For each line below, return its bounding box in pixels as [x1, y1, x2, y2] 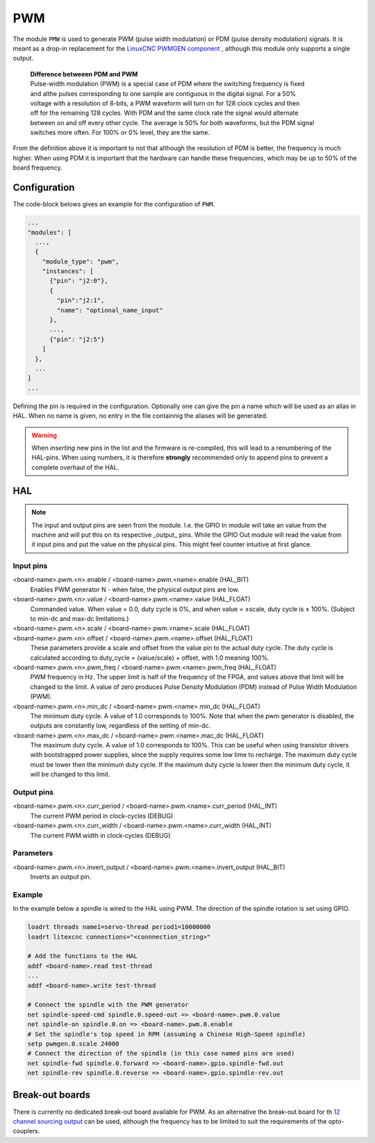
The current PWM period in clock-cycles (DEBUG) [30, 811, 174, 820]
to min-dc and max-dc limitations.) [30, 614, 129, 622]
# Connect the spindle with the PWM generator [27, 1001, 189, 1009]
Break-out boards [12, 1089, 90, 1101]
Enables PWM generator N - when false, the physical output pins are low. [30, 585, 240, 594]
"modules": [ [27, 228, 72, 236]
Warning [31, 431, 57, 439]
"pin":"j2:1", [56, 296, 105, 305]
